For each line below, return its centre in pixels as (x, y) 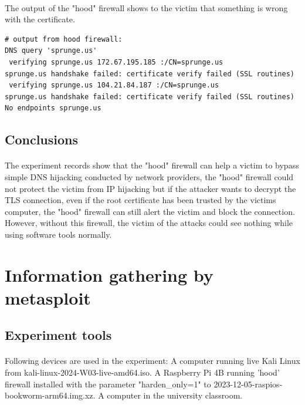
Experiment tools (58, 335)
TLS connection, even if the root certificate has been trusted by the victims (140, 200)
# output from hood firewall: (64, 39)
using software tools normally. (58, 234)
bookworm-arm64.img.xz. (50, 395)
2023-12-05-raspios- (248, 384)
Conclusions (42, 139)
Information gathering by (109, 274)
